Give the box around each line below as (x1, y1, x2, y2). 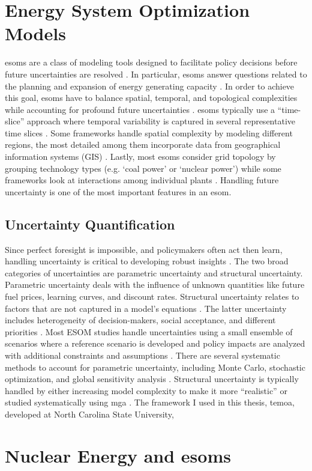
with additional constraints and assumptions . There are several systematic (5, 348, 280, 361)
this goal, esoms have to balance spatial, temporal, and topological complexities (5, 91, 298, 104)
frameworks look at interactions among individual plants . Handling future (5, 174, 279, 186)
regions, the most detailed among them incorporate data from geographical (5, 138, 281, 151)
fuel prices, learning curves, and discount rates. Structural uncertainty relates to (5, 290, 299, 303)
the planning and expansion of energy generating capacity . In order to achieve (5, 79, 295, 92)
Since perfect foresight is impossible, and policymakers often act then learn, (5, 243, 283, 255)
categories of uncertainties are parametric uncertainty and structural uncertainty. (5, 266, 303, 279)
